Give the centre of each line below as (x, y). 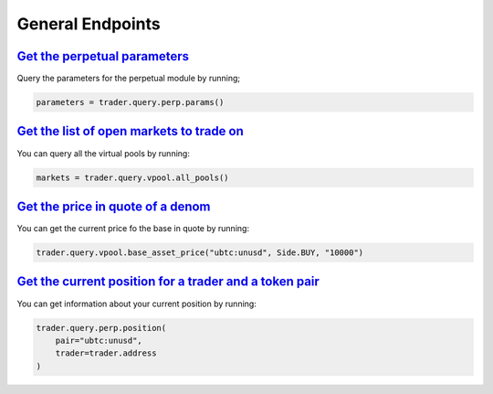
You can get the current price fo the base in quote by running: (133, 229)
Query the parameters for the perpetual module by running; (129, 79)
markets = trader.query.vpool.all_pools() (132, 177)
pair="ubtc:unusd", (99, 340)
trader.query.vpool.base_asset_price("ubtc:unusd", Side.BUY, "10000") (200, 253)
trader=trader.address (106, 353)
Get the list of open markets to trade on (130, 131)
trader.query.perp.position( (101, 328)
